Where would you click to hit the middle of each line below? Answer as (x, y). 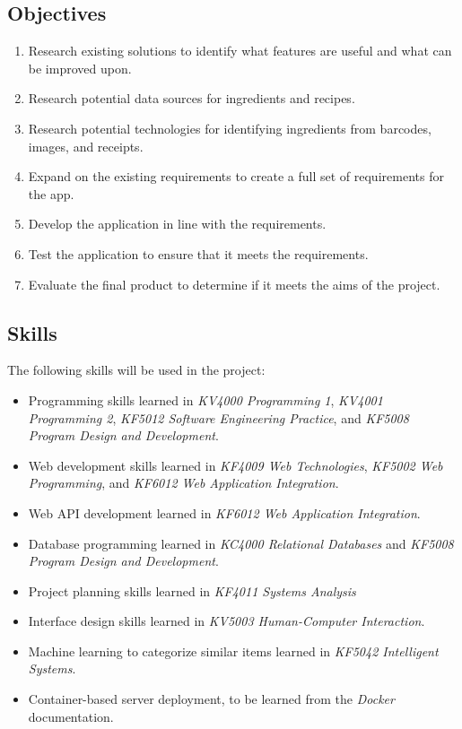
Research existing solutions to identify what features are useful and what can (240, 51)
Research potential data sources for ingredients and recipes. (192, 98)
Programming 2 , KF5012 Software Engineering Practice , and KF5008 (218, 417)
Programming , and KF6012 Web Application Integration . (183, 483)
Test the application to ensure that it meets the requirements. (198, 253)
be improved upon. (80, 68)
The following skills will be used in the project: (136, 370)
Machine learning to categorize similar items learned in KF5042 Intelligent (233, 651)
